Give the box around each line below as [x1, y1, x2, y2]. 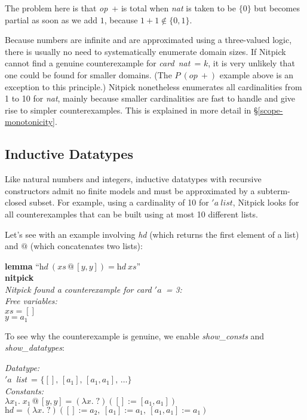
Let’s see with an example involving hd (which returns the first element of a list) [5, 228, 299, 240]
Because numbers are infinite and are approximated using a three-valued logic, [5, 33, 292, 46]
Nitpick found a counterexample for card [5, 283, 152, 295]
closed [5, 196, 27, 209]
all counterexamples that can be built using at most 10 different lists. [5, 207, 258, 220]
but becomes [254, 2, 300, 14]
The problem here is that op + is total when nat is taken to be [5, 2, 236, 14]
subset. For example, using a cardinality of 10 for [29, 196, 209, 209]
